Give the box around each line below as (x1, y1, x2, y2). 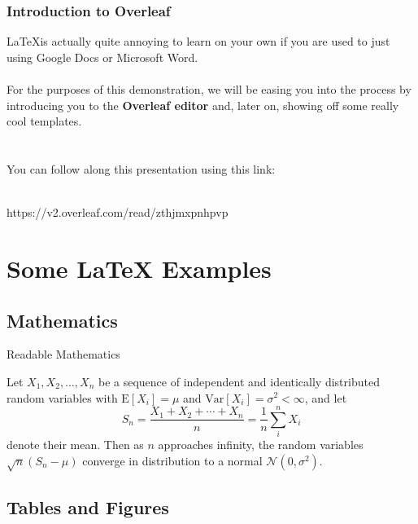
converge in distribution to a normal (82, 451, 263, 469)
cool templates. (7, 112, 82, 130)
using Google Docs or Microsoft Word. (7, 48, 198, 65)
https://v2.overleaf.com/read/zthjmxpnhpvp (7, 204, 229, 221)
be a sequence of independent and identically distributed (98, 372, 380, 390)
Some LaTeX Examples (7, 251, 272, 284)
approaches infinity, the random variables (158, 436, 364, 453)
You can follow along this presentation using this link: (7, 160, 276, 177)
